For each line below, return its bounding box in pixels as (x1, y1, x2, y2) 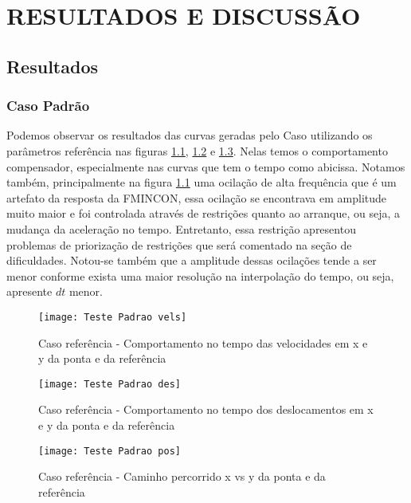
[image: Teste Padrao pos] (38, 445, 181, 457)
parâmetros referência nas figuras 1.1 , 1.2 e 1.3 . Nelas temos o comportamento (6, 142, 388, 159)
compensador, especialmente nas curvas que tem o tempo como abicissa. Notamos (6, 158, 405, 175)
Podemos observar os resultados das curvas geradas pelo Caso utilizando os (6, 127, 373, 143)
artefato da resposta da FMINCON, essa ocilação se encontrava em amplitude (6, 189, 387, 206)
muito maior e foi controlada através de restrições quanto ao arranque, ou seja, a (6, 205, 401, 222)
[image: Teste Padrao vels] (38, 311, 187, 323)
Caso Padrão (6, 96, 90, 116)
